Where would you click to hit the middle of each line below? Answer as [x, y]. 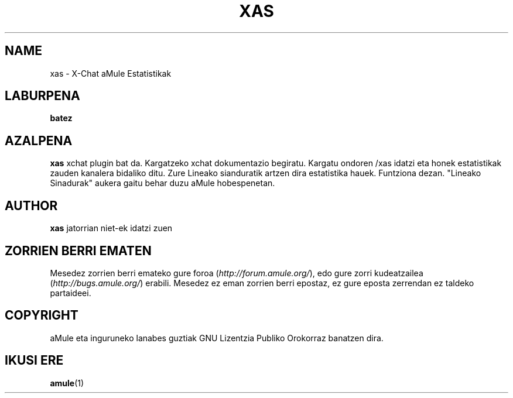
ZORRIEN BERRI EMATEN [78, 251]
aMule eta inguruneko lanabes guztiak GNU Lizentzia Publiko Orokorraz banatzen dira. [217, 338]
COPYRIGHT [42, 315]
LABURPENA [42, 96]
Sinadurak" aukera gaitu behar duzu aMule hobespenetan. [163, 183]
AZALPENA [39, 140]
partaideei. [71, 293]
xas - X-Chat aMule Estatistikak [111, 73]
